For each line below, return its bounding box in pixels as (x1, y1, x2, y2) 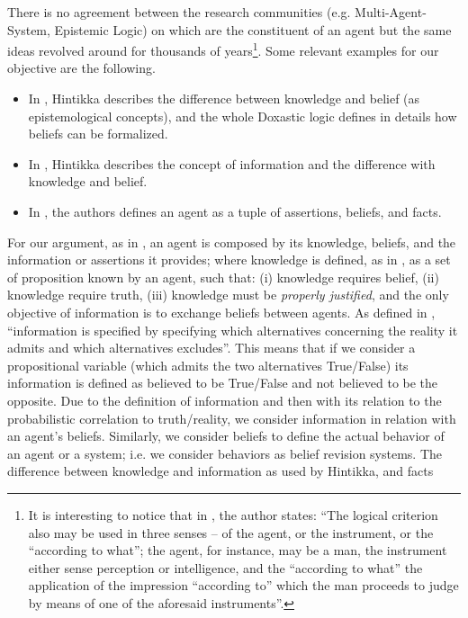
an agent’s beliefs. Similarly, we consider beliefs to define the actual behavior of (7, 426, 445, 445)
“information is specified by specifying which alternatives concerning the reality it (7, 320, 458, 339)
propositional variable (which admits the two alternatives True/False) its (7, 355, 409, 374)
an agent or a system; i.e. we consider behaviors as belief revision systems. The (7, 443, 442, 462)
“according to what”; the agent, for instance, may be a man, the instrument (28, 541, 447, 560)
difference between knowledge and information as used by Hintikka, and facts (7, 461, 434, 480)
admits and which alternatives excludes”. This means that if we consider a (7, 338, 416, 357)
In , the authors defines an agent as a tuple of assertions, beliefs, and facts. (28, 202, 442, 220)
